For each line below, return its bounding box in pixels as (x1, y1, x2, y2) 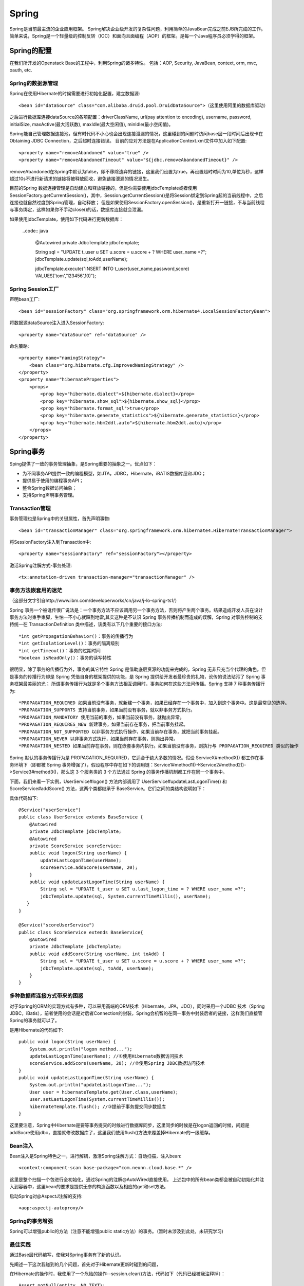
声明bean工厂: (9, 296, 40, 302)
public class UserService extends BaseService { (18, 814, 143, 820)
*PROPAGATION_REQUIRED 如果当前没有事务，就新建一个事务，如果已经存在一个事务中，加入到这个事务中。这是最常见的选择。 (18, 700, 290, 706)
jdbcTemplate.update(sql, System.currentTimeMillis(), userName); (40, 893, 211, 899)
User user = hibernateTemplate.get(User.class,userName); (29, 1089, 179, 1095)
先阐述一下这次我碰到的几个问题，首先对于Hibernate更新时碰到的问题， (9, 1261, 161, 1267)
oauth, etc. (9, 67, 33, 73)
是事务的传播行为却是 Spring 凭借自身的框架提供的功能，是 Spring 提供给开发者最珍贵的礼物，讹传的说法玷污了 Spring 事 (9, 673, 266, 680)
